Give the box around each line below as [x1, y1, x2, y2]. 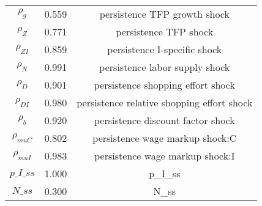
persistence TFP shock [116, 24, 214, 39]
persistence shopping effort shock [94, 78, 235, 92]
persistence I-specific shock [107, 42, 222, 56]
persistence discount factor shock [94, 113, 235, 127]
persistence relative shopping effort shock [77, 95, 253, 109]
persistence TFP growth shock [99, 7, 230, 21]
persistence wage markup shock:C [92, 131, 237, 145]
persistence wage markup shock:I [94, 149, 235, 163]
